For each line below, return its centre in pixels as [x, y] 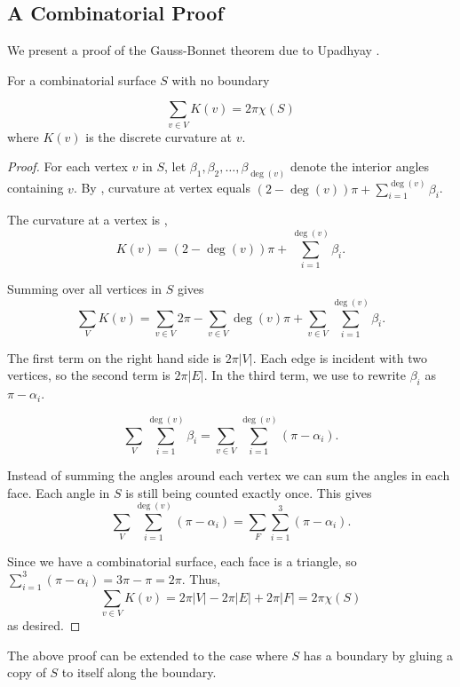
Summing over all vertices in [84, 289]
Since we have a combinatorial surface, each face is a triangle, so [182, 561]
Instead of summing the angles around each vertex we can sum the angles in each [229, 474]
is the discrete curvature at [159, 136]
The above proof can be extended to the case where [147, 655]
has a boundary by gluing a [378, 655]
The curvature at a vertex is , [87, 220]
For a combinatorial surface [82, 79]
